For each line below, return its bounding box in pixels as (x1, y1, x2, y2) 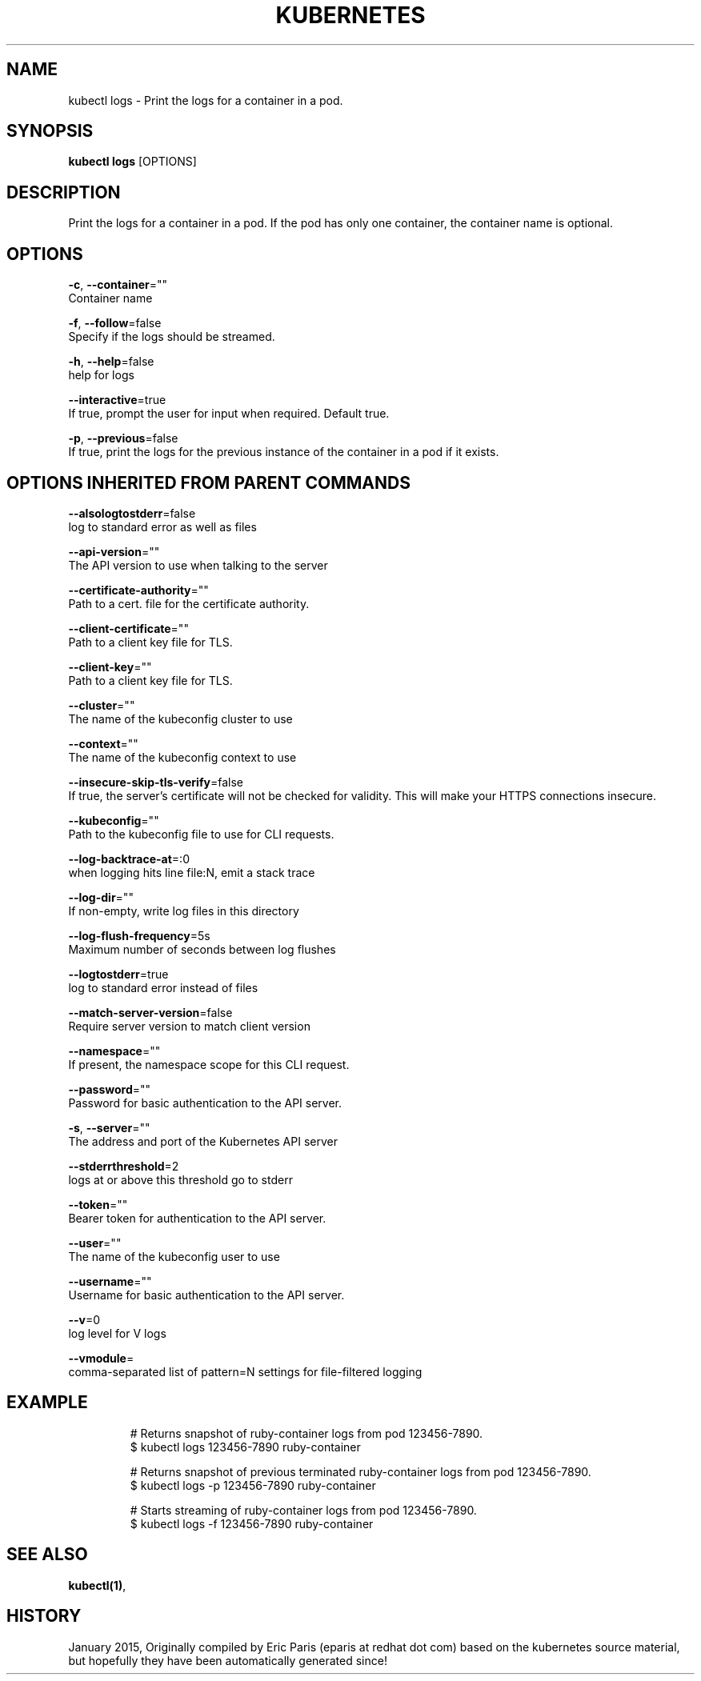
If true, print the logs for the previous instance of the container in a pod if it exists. (68, 445, 499, 459)
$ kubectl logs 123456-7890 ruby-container (130, 1439, 361, 1454)
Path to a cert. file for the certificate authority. (68, 596, 310, 610)
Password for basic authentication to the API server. (68, 1095, 342, 1110)
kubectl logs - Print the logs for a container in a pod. (68, 93, 343, 107)
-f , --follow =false (68, 316, 162, 330)
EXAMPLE (6, 1392, 88, 1413)
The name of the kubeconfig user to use (68, 1249, 280, 1263)
